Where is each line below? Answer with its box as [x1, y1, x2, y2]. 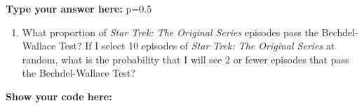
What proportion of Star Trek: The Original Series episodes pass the [22, 24, 318, 39]
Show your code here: [6, 88, 112, 103]
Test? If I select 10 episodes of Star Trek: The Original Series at [58, 38, 335, 53]
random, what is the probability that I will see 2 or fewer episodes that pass [22, 52, 349, 66]
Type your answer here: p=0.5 [6, 1, 152, 15]
